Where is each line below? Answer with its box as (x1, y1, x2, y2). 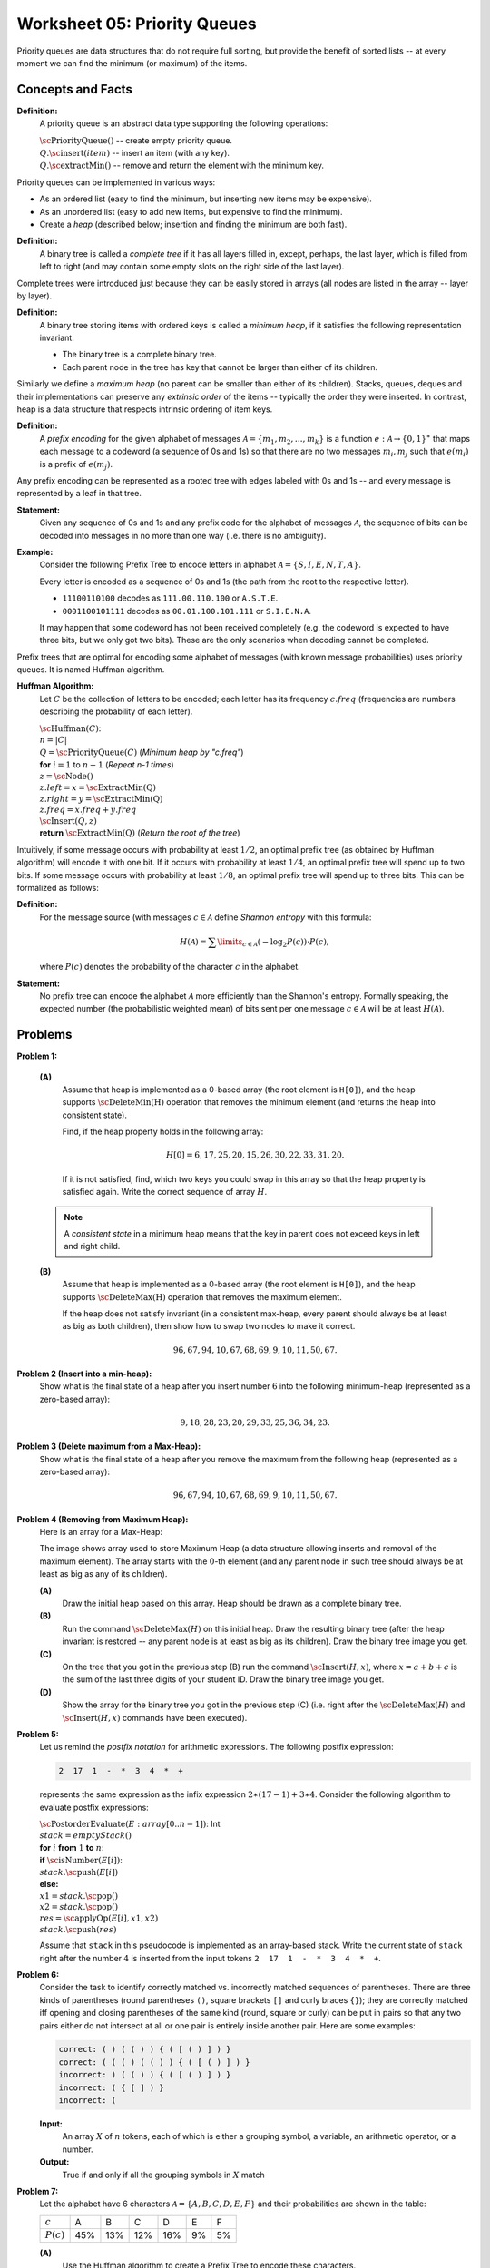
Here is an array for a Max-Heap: (39, 1527, 163, 1538)
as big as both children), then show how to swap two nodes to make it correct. (62, 1321, 356, 1332)
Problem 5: (16, 1728, 59, 1739)
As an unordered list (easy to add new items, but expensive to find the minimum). (39, 206, 344, 217)
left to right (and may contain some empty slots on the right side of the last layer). (39, 261, 345, 272)
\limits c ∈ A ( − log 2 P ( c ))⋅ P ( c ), (217, 936, 330, 949)
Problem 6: (16, 1969, 59, 1980)
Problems (16, 1027, 73, 1042)
